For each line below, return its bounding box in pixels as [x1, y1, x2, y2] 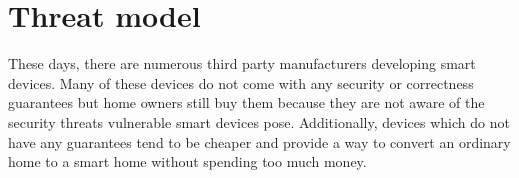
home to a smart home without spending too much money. [8, 151, 367, 172]
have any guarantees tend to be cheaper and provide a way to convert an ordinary [8, 131, 511, 152]
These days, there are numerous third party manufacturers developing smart [8, 53, 476, 74]
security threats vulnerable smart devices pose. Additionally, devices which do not [8, 111, 510, 132]
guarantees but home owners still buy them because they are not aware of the [8, 92, 485, 113]
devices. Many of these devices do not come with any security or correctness [8, 72, 474, 93]
